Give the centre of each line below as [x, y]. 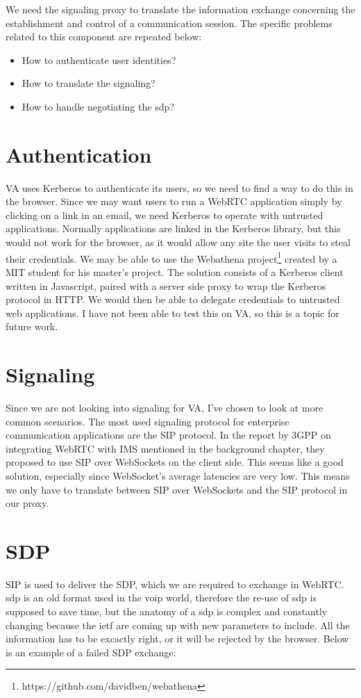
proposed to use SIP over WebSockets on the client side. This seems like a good [175, 462]
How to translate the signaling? [89, 83]
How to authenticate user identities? [99, 59]
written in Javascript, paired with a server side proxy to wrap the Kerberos [166, 285]
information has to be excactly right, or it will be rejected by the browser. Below [177, 639]
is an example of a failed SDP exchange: [91, 652]
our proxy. [27, 503]
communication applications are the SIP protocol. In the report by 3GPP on [168, 435]
